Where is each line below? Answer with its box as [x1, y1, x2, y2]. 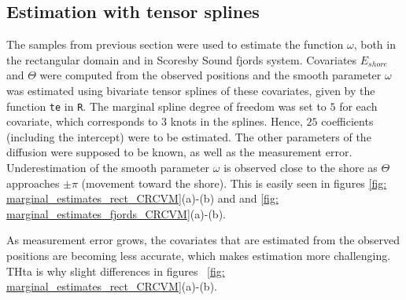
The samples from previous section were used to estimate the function [6, 36, 344, 53]
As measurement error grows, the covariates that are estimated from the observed [6, 232, 400, 248]
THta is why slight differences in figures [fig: [6, 262, 225, 279]
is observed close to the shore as [223, 159, 378, 176]
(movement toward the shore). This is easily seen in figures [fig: [81, 174, 387, 191]
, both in [353, 36, 396, 53]
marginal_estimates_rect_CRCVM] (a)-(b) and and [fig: [6, 190, 279, 207]
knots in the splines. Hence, [170, 113, 303, 130]
